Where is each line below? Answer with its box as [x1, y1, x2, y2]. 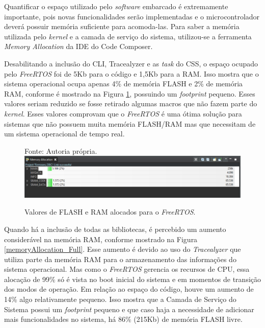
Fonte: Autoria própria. [24, 145, 97, 156]
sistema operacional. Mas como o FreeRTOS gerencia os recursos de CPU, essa [4, 264, 250, 274]
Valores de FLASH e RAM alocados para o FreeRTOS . [24, 206, 196, 217]
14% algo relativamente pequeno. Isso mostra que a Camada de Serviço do [4, 294, 236, 304]
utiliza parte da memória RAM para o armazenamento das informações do [4, 253, 236, 264]
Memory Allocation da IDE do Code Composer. [4, 41, 153, 52]
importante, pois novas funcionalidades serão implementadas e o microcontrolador [4, 11, 260, 21]
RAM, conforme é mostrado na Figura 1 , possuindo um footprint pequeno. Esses [4, 88, 255, 99]
